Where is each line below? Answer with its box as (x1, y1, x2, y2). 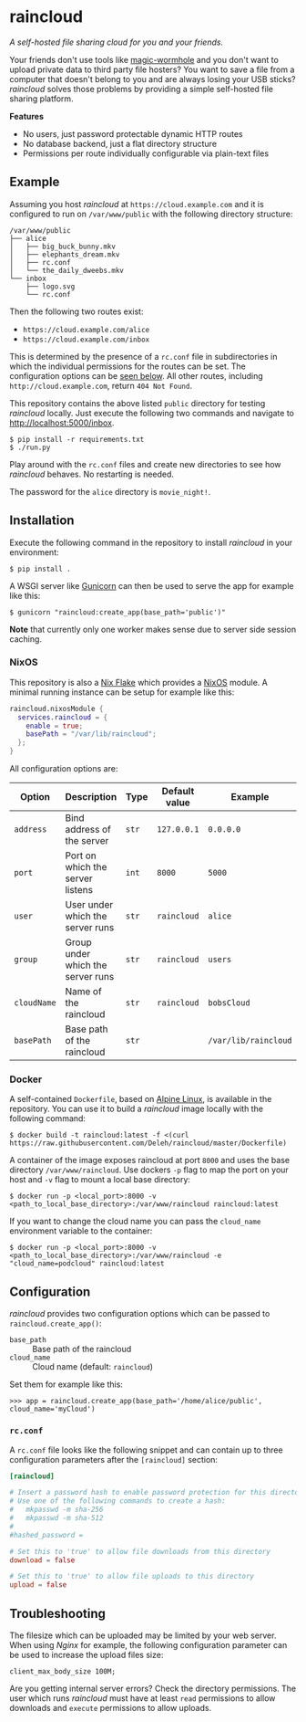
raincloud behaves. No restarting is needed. (9, 468, 175, 479)
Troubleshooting (9, 1605, 107, 1622)
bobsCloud (208, 998, 250, 1008)
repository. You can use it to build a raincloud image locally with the (9, 1103, 264, 1115)
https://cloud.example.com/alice (22, 325, 150, 334)
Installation (9, 513, 75, 529)
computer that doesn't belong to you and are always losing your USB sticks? (9, 73, 296, 84)
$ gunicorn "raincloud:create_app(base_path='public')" (9, 607, 226, 617)
